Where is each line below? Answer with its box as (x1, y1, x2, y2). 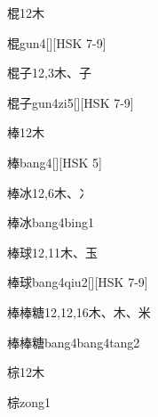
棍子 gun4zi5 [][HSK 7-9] (7, 93, 134, 111)
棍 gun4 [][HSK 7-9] (7, 33, 107, 52)
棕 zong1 (7, 392, 51, 411)
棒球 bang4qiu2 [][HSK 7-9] (7, 273, 148, 291)
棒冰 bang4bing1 (7, 213, 95, 232)
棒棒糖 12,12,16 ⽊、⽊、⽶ (7, 302, 151, 321)
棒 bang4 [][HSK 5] (7, 152, 102, 171)
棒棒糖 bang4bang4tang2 (7, 332, 140, 351)
